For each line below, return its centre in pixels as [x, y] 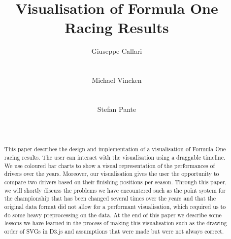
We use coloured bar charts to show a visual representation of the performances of [110, 165]
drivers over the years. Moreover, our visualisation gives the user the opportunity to [112, 174]
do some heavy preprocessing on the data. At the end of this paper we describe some [113, 215]
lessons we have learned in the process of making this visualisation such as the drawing [115, 223]
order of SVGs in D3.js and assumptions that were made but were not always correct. [114, 231]
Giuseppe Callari [117, 51]
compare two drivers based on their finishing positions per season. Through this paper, [115, 182]
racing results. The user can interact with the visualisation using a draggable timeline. [115, 157]
